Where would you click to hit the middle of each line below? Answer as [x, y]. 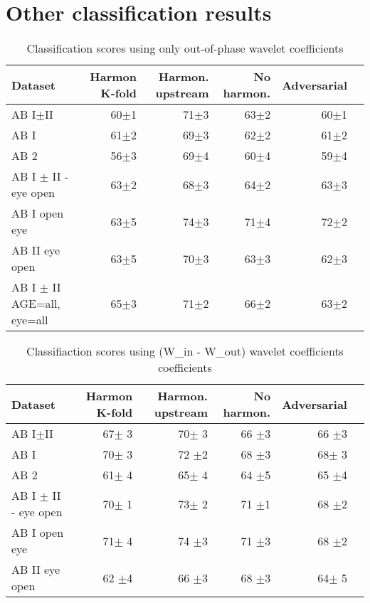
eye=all [30, 320]
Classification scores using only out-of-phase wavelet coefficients [185, 48]
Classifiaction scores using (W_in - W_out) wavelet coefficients [185, 351]
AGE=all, [36, 304]
